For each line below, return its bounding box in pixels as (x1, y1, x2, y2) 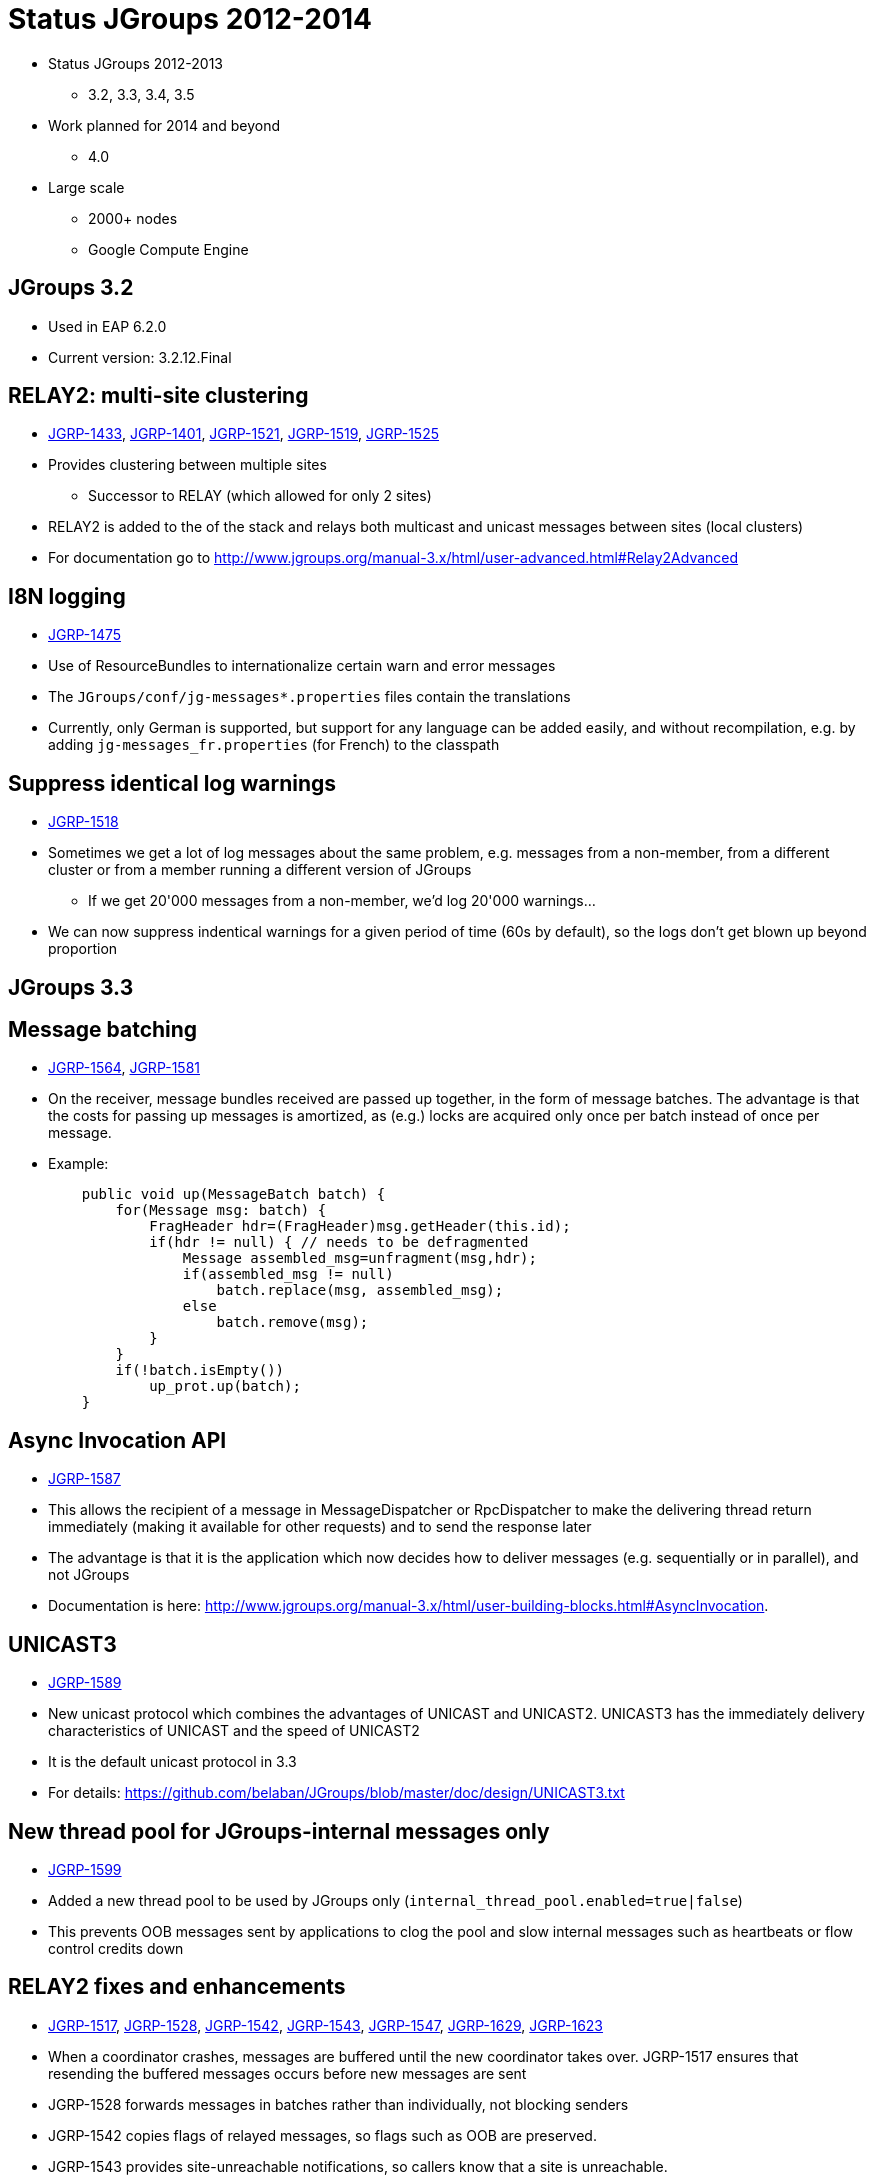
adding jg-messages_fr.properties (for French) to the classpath (48, 736, 500, 754)
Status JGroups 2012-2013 (48, 54, 224, 72)
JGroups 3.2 (8, 275, 134, 301)
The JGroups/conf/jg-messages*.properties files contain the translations (48, 688, 571, 706)
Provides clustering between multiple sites (48, 456, 327, 474)
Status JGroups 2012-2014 (8, 2, 372, 36)
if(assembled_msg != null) (182, 1266, 394, 1283)
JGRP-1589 (48, 1674, 122, 1692)
